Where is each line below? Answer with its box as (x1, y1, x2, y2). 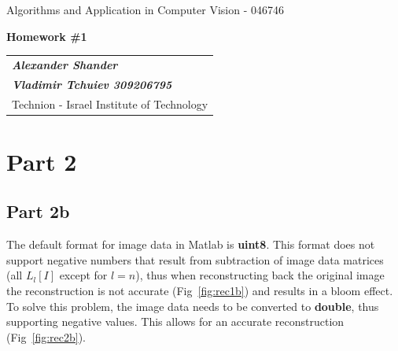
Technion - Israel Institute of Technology (12, 95, 208, 112)
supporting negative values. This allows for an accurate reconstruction (6, 313, 345, 330)
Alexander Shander (12, 56, 118, 72)
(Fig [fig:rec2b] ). (6, 328, 86, 345)
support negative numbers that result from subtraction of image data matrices (6, 251, 384, 268)
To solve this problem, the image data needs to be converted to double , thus (6, 297, 379, 314)
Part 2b (6, 199, 70, 224)
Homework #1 (6, 28, 87, 44)
